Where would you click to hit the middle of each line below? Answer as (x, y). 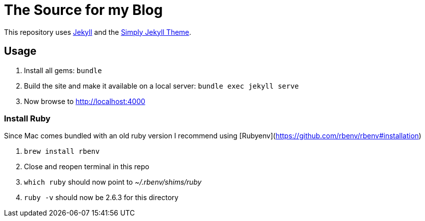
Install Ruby (27, 118)
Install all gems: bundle (63, 70)
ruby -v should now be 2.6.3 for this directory (101, 198)
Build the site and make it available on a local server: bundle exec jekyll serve (162, 86)
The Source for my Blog (84, 10)
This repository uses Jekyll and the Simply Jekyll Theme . (98, 32)
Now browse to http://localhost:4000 (85, 101)
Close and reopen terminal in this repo (87, 167)
